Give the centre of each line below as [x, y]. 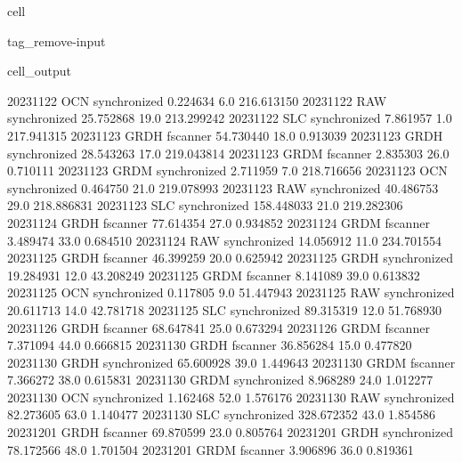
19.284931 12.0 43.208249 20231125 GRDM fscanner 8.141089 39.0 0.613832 [214, 275]
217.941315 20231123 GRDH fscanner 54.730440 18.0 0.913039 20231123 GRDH [225, 135]
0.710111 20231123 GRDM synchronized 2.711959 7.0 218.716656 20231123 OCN [227, 170]
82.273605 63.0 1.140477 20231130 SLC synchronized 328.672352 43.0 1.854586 [221, 414]
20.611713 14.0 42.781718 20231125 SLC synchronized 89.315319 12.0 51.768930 [224, 309]
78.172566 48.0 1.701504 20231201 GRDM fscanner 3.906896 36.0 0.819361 [211, 449]
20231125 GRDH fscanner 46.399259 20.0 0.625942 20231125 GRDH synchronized [230, 258]
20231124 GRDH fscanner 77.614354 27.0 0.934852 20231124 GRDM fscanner [219, 222]
